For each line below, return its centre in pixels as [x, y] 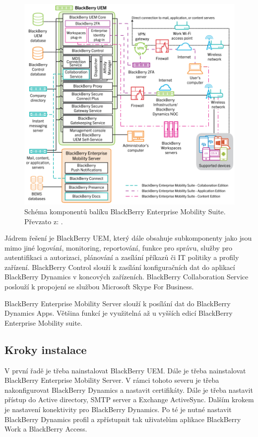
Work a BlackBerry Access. [46, 429]
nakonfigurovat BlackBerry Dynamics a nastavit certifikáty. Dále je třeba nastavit [129, 390]
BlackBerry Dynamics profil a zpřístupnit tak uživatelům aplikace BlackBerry [123, 419]
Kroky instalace [46, 349]
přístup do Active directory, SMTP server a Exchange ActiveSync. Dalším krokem [129, 399]
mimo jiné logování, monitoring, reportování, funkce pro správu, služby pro [118, 247]
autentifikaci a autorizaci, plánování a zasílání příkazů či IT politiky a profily [122, 257]
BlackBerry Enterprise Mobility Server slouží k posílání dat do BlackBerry [118, 303]
